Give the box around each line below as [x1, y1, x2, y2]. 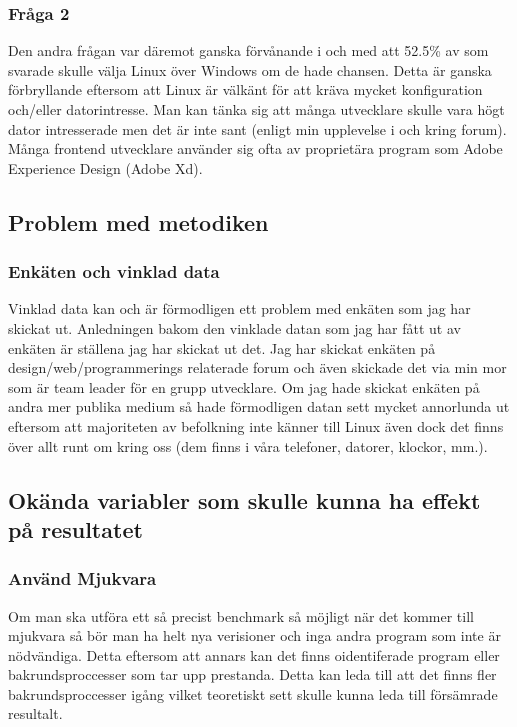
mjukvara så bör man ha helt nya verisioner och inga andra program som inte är [8, 625, 501, 646]
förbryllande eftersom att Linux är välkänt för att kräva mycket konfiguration [8, 79, 483, 100]
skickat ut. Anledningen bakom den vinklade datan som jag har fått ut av [8, 317, 461, 338]
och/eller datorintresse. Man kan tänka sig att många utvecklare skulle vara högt [8, 99, 505, 119]
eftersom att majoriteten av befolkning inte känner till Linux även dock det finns [8, 415, 504, 436]
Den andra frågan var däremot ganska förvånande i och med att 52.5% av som [8, 40, 489, 61]
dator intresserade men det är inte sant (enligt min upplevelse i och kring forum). [8, 118, 507, 139]
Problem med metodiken [8, 206, 269, 237]
